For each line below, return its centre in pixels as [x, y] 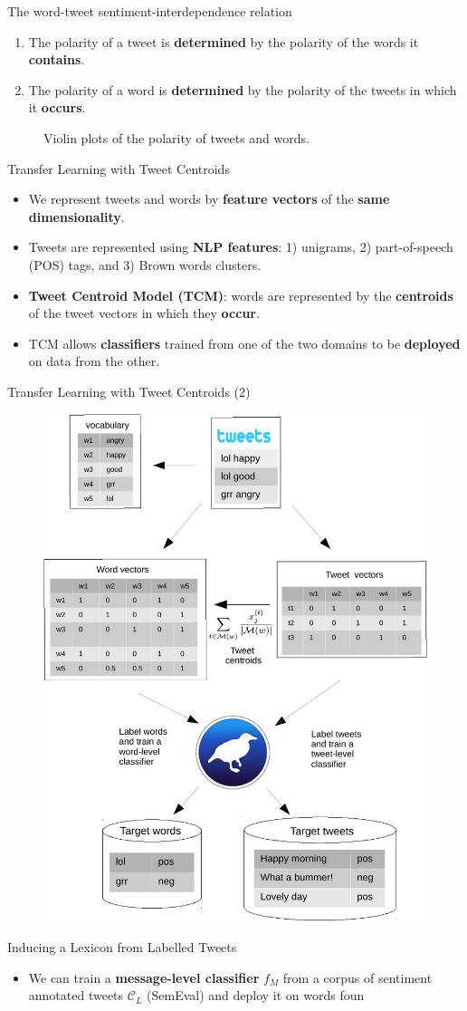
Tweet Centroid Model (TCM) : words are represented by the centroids [241, 295]
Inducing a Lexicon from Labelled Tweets [122, 947]
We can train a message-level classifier [144, 977]
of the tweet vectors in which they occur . [144, 313]
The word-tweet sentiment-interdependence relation [150, 11]
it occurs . [57, 107]
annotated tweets [76, 995]
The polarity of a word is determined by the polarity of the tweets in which [243, 89]
